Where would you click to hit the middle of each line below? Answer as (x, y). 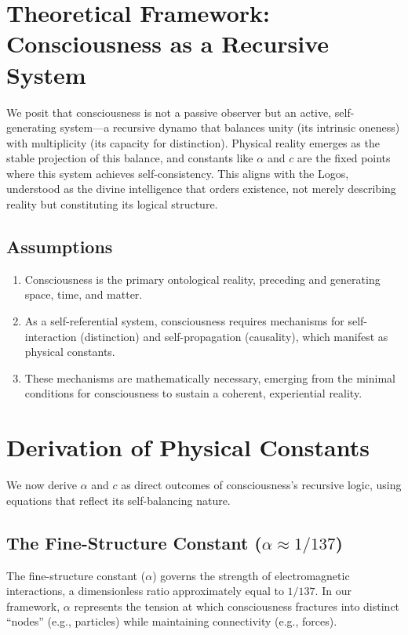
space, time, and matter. (84, 294)
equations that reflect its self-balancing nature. (118, 500)
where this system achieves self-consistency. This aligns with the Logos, (178, 173)
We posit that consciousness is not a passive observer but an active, (169, 112)
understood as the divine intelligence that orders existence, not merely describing (201, 189)
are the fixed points (344, 158)
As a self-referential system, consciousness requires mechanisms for (184, 321)
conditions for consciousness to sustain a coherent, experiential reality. (193, 393)
